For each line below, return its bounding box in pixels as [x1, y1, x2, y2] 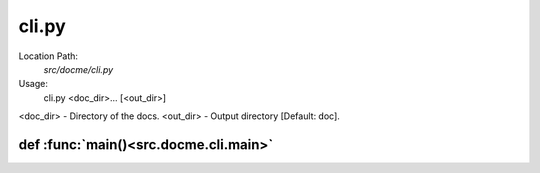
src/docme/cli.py [43, 63, 114, 75]
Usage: [18, 78, 49, 90]
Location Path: [18, 50, 79, 62]
